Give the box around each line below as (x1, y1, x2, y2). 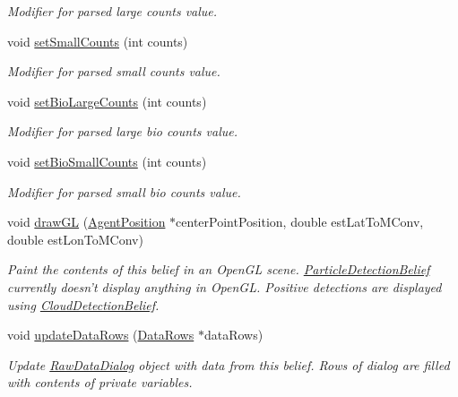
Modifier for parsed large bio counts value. (7, 122, 238, 141)
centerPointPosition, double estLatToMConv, (176, 212, 424, 231)
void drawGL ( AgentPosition (7, 212, 166, 231)
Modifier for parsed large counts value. (7, 2, 218, 20)
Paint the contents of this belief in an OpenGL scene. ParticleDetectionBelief (7, 260, 430, 279)
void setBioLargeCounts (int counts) (7, 91, 207, 110)
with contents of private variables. (7, 373, 193, 392)
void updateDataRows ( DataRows (7, 325, 194, 344)
